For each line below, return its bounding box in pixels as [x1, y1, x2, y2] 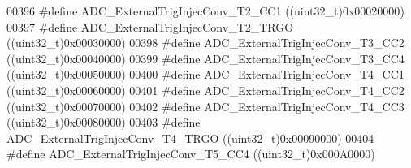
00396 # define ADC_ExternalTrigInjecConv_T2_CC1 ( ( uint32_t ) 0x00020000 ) [6, 2, 405, 19]
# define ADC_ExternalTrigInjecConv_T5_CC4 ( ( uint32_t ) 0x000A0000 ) [6, 145, 375, 162]
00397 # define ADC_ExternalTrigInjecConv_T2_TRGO [6, 18, 294, 35]
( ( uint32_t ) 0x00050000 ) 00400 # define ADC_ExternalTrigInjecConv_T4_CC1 [6, 66, 405, 83]
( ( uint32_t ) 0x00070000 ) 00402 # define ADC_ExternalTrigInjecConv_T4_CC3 [6, 97, 405, 114]
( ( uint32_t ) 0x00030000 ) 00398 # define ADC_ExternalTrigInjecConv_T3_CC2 [6, 34, 405, 51]
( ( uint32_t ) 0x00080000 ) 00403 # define [6, 114, 201, 131]
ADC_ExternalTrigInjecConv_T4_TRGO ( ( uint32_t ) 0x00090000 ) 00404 [6, 129, 374, 146]
